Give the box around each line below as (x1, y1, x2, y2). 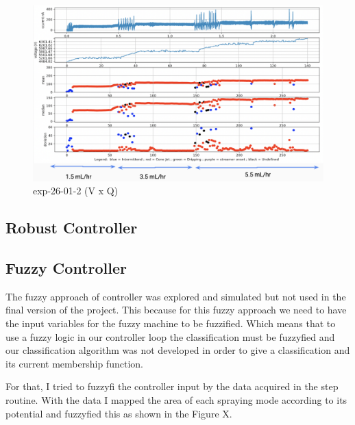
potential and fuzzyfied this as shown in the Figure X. (5, 406, 232, 420)
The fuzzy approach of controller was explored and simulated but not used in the (5, 289, 346, 303)
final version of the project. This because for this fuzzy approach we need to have (5, 302, 347, 317)
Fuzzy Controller (5, 257, 127, 279)
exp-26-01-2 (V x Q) (33, 183, 119, 198)
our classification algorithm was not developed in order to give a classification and (5, 343, 350, 357)
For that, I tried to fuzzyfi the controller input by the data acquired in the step (5, 379, 339, 394)
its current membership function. (5, 356, 143, 370)
